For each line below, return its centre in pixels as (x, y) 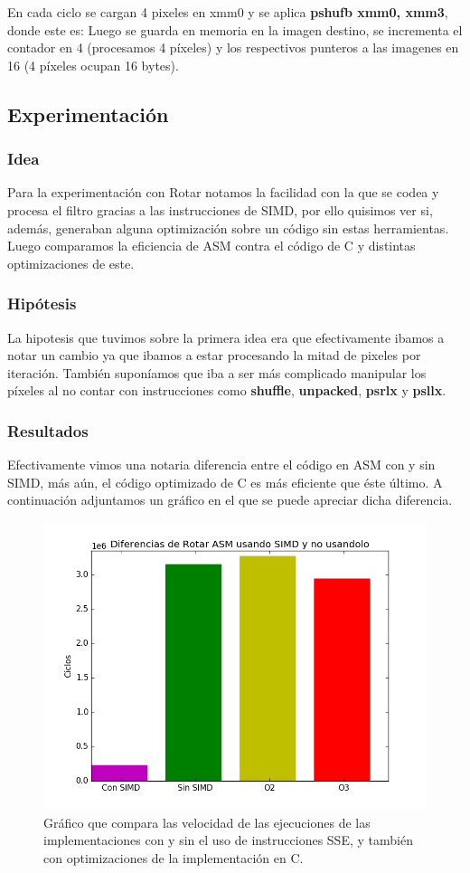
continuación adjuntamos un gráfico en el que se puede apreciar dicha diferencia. (230, 500)
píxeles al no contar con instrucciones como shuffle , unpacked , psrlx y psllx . (227, 390)
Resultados (48, 430)
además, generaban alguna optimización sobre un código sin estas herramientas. (228, 228)
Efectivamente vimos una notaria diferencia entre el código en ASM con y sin (221, 465)
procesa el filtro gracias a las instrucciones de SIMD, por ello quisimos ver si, (220, 209)
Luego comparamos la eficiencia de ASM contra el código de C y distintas (211, 246)
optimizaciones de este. (71, 263)
